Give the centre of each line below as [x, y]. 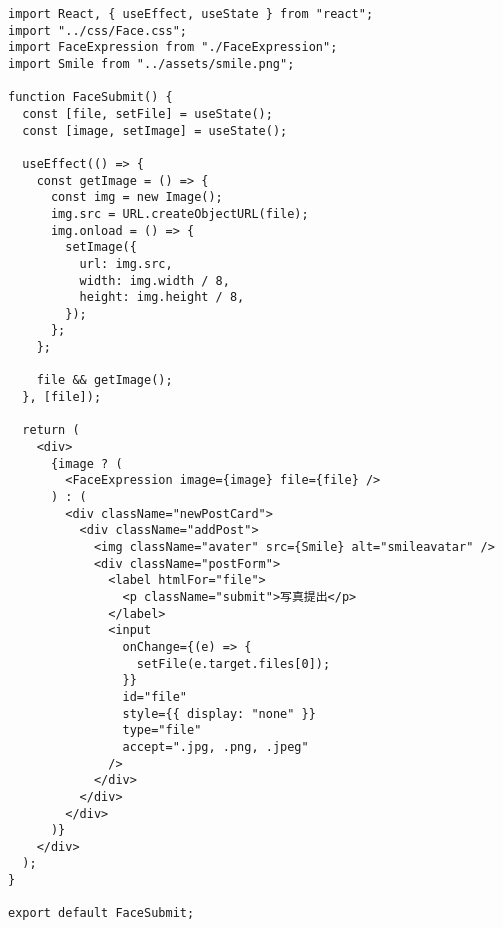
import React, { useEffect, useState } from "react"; [191, 14]
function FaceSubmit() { [90, 97]
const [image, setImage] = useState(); [155, 130]
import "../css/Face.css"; [97, 30]
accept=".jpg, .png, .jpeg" [215, 746]
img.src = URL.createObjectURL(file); [179, 213]
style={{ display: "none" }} [219, 713]
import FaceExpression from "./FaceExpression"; [173, 47]
